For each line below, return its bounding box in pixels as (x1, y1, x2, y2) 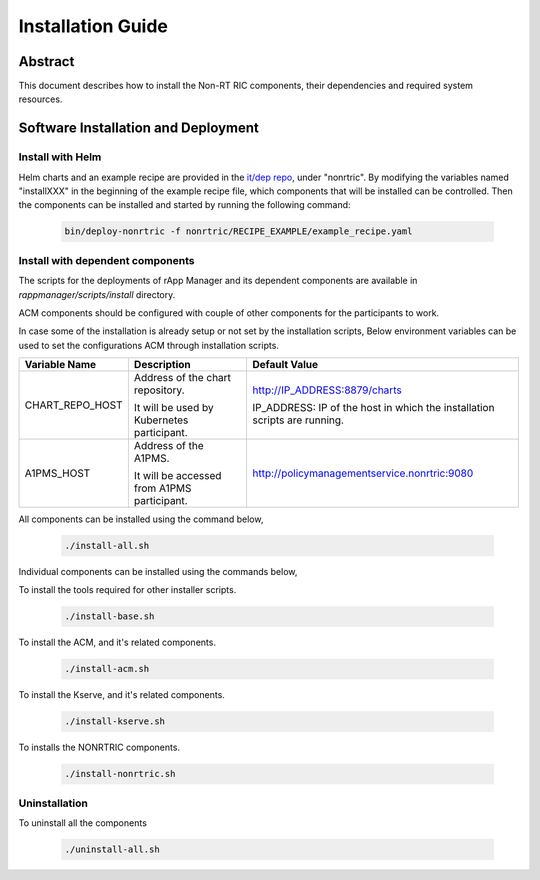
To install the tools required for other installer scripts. (18, 584, 237, 596)
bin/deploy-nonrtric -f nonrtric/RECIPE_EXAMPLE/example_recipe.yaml (64, 226, 413, 237)
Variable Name (24, 358, 97, 372)
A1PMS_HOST (24, 466, 91, 480)
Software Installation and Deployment (18, 120, 260, 137)
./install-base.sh (64, 611, 155, 622)
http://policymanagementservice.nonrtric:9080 (252, 466, 474, 480)
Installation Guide (18, 15, 169, 37)
